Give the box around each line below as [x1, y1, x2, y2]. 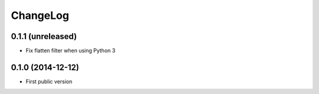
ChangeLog [11, 9, 69, 22]
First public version [25, 77, 73, 85]
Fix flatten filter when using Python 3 [25, 47, 116, 54]
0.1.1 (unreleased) [11, 31, 77, 41]
